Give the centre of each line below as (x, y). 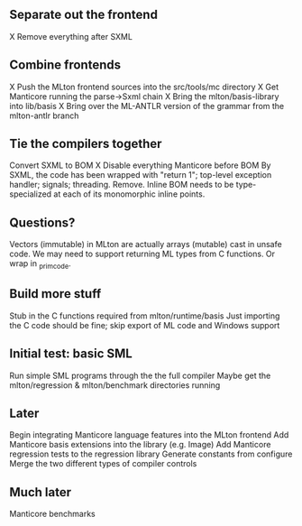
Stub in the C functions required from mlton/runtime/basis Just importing (145, 316)
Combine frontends (65, 65)
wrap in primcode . (41, 265)
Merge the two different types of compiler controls (103, 464)
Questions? (42, 222)
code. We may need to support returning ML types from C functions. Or (142, 254)
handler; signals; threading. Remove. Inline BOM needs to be (122, 185)
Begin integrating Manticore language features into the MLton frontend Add (149, 435)
